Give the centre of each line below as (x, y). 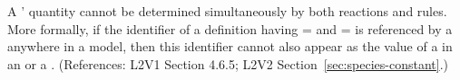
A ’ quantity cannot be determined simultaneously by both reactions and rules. (227, 11)
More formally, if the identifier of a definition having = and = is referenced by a (230, 28)
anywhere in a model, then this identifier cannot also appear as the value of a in (230, 46)
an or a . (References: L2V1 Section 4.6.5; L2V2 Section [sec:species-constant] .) (228, 63)
